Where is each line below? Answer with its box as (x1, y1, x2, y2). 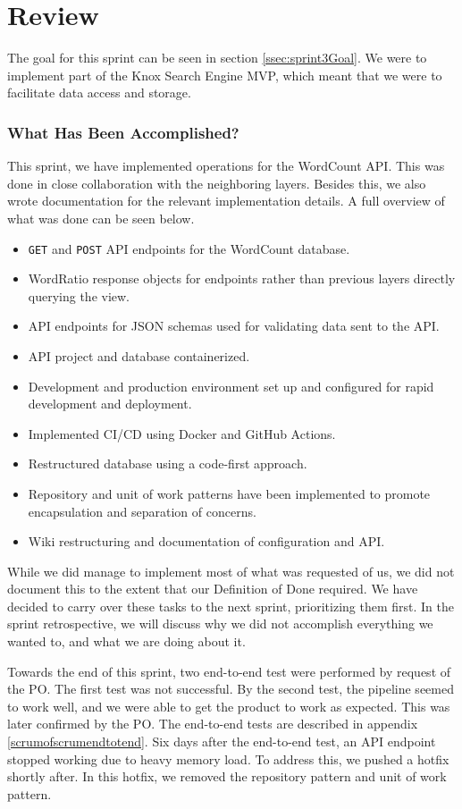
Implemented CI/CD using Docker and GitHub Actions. (28, 424, 336, 442)
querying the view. (28, 286, 130, 305)
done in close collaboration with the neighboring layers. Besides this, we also (7, 173, 426, 192)
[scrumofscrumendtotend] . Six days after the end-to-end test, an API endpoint (7, 732, 436, 751)
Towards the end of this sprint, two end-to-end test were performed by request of (7, 662, 451, 680)
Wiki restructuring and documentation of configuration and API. (28, 532, 385, 551)
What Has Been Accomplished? (7, 121, 239, 143)
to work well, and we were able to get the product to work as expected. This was (7, 696, 450, 715)
